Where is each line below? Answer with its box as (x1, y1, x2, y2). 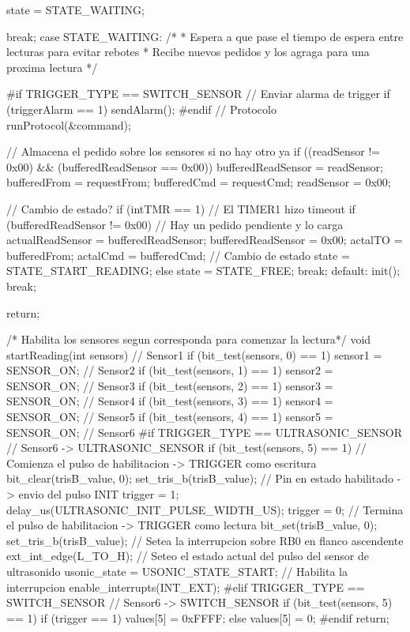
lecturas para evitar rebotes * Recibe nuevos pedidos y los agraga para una (6, 43, 370, 60)
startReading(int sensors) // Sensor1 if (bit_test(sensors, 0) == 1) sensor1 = (6, 346, 382, 363)
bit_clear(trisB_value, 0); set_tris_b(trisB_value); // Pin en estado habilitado (6, 470, 393, 487)
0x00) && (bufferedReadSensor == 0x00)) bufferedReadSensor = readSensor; (6, 158, 383, 175)
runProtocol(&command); (6, 116, 131, 133)
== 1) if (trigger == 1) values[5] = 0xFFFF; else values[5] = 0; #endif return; (6, 609, 389, 626)
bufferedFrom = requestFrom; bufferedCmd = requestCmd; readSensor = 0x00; (6, 174, 391, 190)
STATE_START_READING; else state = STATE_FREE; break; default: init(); (6, 262, 401, 279)
